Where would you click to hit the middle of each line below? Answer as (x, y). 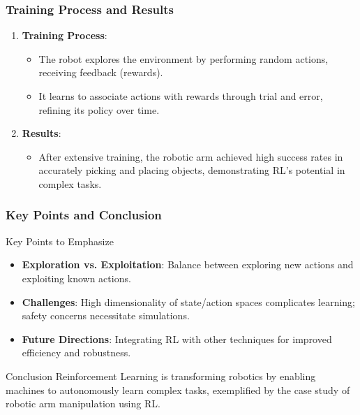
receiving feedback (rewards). (101, 72)
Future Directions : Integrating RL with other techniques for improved (177, 338)
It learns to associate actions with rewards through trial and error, (181, 96)
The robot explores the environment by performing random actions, (183, 58)
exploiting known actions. (76, 278)
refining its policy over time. (99, 109)
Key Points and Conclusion (84, 215)
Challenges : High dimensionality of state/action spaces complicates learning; (188, 301)
